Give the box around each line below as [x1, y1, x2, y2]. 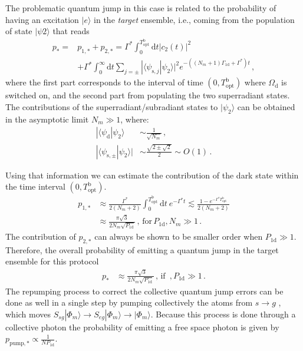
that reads [52, 25, 90, 37]
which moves [5, 307, 51, 320]
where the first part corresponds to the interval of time [5, 76, 203, 88]
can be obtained [237, 100, 295, 112]
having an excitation [5, 13, 79, 25]
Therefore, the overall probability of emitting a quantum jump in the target [5, 243, 279, 256]
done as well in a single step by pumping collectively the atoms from [5, 296, 253, 309]
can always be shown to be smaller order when [94, 230, 263, 243]
